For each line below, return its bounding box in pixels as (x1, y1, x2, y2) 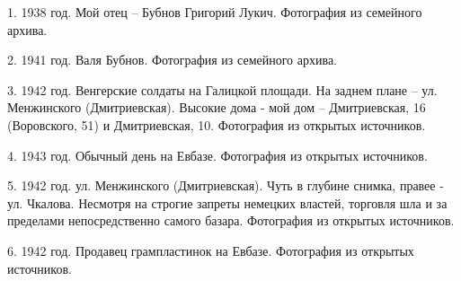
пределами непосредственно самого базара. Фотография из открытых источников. (7, 211, 455, 230)
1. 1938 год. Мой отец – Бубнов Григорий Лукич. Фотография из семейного (7, 3, 422, 21)
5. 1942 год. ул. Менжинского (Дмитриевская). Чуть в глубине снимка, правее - (7, 176, 444, 195)
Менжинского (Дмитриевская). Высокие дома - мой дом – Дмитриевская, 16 (7, 98, 426, 117)
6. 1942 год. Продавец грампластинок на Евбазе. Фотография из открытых (7, 241, 414, 259)
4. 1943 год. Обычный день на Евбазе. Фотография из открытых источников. (7, 145, 428, 164)
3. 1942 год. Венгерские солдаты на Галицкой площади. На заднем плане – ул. (7, 80, 438, 99)
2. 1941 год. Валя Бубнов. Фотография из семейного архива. (7, 50, 337, 69)
